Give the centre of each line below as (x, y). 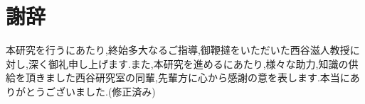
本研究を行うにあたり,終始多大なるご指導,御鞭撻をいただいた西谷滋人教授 (178, 50)
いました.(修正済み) (110, 91)
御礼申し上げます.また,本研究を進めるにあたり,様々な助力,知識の (198, 63)
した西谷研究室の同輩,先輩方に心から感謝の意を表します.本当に (202, 77)
